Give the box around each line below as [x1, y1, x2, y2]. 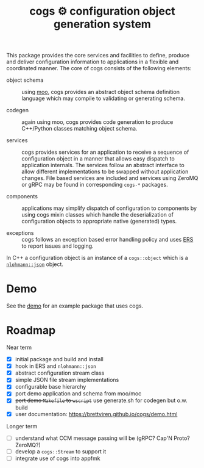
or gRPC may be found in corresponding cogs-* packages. [21, 181, 169, 189]
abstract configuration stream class [15, 369, 105, 376]
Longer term [6, 422, 38, 430]
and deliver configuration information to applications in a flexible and [6, 58, 179, 65]
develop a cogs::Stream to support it [15, 447, 107, 455]
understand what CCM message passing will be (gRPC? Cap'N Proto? [15, 434, 191, 442]
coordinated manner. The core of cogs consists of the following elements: [6, 65, 192, 72]
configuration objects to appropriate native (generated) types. [21, 218, 177, 225]
